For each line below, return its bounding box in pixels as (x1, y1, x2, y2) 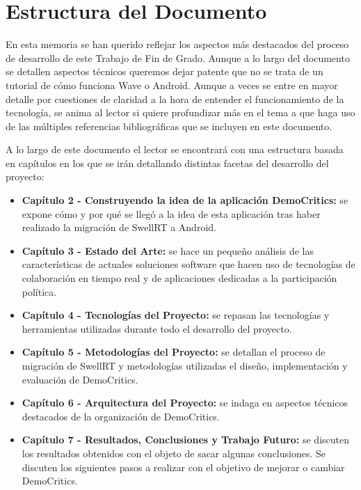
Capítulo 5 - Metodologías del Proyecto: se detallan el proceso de (22, 345, 326, 359)
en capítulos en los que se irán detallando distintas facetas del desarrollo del (6, 155, 329, 170)
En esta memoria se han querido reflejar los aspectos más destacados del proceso (6, 37, 349, 52)
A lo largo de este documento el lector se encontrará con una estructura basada (6, 142, 344, 157)
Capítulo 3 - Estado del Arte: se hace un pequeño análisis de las (22, 243, 314, 258)
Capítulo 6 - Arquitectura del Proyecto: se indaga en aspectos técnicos (22, 395, 348, 410)
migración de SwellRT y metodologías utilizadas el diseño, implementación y (22, 358, 348, 372)
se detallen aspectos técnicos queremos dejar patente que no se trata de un (6, 64, 323, 79)
